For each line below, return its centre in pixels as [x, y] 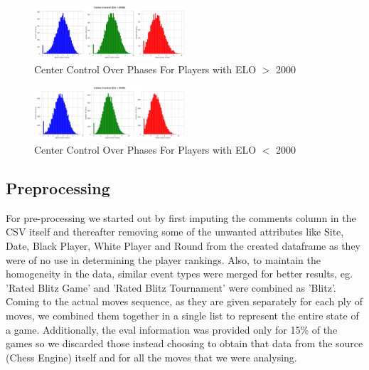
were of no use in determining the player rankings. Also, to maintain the [163, 259]
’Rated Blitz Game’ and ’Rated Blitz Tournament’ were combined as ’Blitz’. [171, 287]
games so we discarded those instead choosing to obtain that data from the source [184, 343]
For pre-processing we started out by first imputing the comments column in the [181, 217]
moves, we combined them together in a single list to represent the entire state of [182, 316]
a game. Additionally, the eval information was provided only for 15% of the [172, 329]
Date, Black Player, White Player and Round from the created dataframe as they [183, 246]
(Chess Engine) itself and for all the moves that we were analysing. [151, 357]
